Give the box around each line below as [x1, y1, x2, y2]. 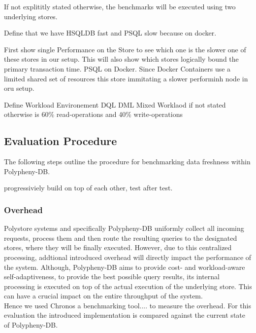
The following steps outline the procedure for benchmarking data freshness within [4, 156, 251, 167]
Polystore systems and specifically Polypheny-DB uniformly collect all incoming [4, 223, 244, 233]
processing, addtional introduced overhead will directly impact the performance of [4, 252, 252, 262]
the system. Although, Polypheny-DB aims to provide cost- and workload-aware [4, 261, 245, 272]
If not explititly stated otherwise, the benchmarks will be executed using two [4, 1, 236, 11]
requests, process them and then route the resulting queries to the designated [4, 232, 237, 243]
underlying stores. [4, 11, 58, 21]
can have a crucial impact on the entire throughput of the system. [4, 291, 203, 301]
